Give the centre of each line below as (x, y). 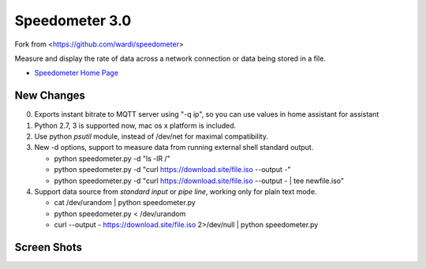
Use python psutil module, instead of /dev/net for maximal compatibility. (151, 136)
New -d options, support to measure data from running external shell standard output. (174, 148)
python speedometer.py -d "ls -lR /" (112, 159)
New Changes (50, 96)
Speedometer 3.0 (73, 21)
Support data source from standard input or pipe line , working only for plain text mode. (176, 191)
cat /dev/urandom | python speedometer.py (125, 203)
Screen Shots (49, 247)
